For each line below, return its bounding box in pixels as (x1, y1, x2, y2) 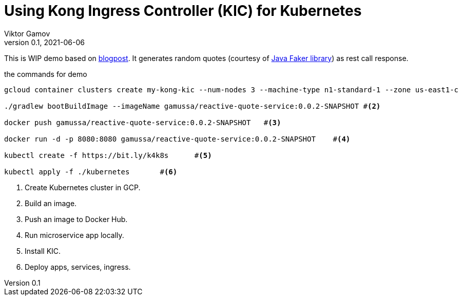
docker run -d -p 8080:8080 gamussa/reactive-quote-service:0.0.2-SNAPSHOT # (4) (4, 134, 351, 143)
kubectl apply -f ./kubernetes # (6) (4, 167, 178, 176)
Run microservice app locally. (25, 230, 124, 239)
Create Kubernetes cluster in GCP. (25, 183, 141, 192)
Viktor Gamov (4, 29, 50, 38)
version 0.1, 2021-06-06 (4, 37, 85, 47)
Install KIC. (25, 246, 61, 255)
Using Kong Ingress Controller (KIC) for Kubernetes (4, 2, 362, 19)
